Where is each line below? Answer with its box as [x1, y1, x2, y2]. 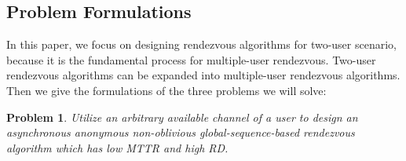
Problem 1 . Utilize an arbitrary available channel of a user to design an [6, 108, 358, 125]
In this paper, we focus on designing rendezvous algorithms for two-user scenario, [6, 36, 397, 53]
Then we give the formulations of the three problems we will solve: [6, 82, 327, 98]
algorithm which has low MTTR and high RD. [6, 139, 229, 156]
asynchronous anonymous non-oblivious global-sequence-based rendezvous [6, 124, 355, 141]
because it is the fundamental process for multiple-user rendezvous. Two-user [6, 51, 376, 68]
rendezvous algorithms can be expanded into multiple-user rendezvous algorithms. [6, 67, 401, 83]
